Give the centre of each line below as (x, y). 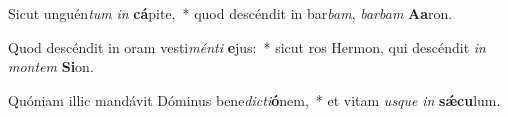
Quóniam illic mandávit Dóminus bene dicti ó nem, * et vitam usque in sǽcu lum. (254, 99)
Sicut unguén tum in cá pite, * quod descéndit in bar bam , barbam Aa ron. (230, 13)
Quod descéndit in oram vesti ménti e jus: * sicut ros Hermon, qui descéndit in (247, 46)
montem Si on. (51, 66)
